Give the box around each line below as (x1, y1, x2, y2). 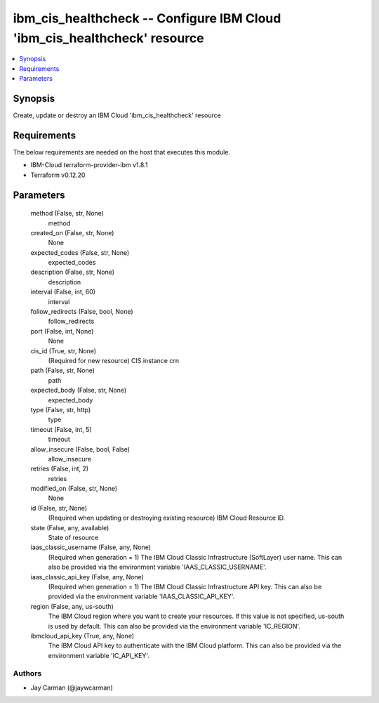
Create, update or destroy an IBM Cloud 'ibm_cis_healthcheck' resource (13, 111, 221, 119)
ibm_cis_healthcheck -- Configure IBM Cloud (13, 11, 281, 26)
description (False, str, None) (30, 268, 115, 277)
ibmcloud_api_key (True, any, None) (30, 631, 135, 640)
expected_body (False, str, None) (30, 386, 127, 395)
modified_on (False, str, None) (30, 485, 118, 493)
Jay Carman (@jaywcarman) (30, 683, 114, 692)
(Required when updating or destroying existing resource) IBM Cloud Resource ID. (48, 513, 286, 523)
